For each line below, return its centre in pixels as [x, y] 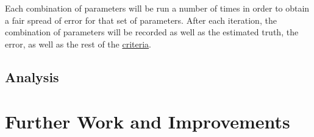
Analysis [32, 76]
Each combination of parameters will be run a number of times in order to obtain [157, 8]
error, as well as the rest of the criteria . [78, 44]
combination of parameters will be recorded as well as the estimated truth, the [152, 32]
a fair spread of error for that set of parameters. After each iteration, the [141, 20]
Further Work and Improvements [148, 121]
